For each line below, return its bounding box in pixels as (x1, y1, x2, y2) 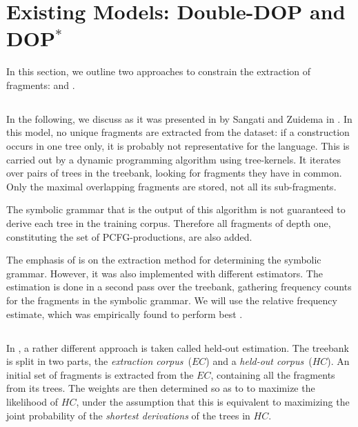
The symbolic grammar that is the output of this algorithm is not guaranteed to (6, 202, 346, 217)
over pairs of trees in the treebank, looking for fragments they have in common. (6, 166, 342, 180)
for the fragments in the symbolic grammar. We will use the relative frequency (6, 293, 337, 308)
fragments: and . (6, 77, 75, 92)
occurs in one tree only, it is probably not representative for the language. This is (6, 139, 350, 153)
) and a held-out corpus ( (206, 354, 312, 368)
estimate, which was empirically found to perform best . (6, 306, 243, 321)
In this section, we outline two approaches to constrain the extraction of (6, 64, 311, 79)
